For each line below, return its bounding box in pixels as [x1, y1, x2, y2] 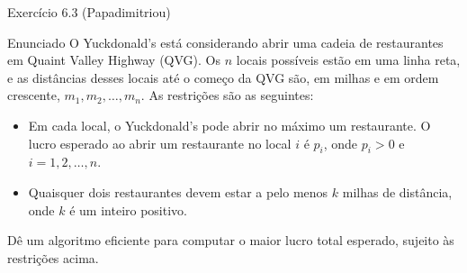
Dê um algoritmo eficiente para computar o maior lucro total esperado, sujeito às [7, 231, 454, 250]
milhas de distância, [342, 182, 453, 201]
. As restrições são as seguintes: [140, 86, 314, 105]
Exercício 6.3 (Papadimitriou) [7, 3, 171, 21]
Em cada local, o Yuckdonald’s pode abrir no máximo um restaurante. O [28, 115, 431, 134]
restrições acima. [7, 248, 99, 267]
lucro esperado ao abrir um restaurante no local [28, 133, 292, 152]
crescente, [7, 86, 60, 105]
